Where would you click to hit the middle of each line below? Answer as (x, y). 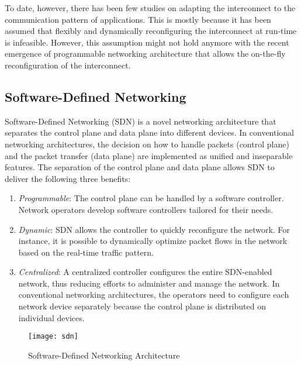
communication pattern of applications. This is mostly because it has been (138, 19)
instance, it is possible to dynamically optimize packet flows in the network (153, 241)
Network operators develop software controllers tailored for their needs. (146, 209)
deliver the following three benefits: (68, 178)
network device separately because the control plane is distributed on (142, 306)
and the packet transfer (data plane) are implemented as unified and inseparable (149, 155)
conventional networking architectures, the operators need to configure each (154, 295)
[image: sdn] (53, 337)
